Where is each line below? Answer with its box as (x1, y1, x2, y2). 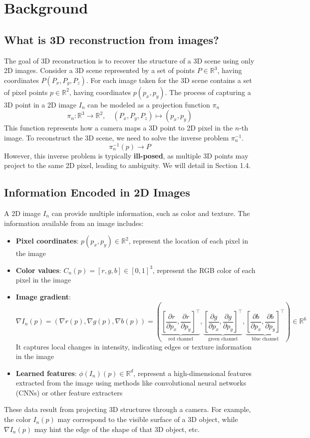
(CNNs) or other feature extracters (15, 387, 123, 397)
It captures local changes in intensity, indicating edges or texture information (15, 341, 252, 351)
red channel (168, 336, 193, 341)
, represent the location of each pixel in (128, 235, 248, 246)
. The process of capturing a (165, 86, 251, 97)
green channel (208, 336, 238, 341)
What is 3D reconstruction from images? (4, 31, 219, 47)
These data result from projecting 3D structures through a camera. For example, (4, 404, 251, 414)
